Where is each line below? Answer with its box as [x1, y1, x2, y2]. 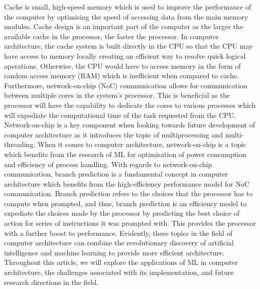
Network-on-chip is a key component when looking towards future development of [4, 119, 255, 130]
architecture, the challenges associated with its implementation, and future [4, 267, 234, 277]
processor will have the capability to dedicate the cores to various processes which [4, 99, 256, 110]
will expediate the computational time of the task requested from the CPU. [4, 109, 236, 120]
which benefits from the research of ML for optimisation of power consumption [4, 149, 246, 159]
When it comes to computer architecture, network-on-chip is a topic [37, 139, 246, 150]
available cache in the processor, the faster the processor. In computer [4, 31, 219, 41]
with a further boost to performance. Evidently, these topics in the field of [4, 227, 232, 238]
